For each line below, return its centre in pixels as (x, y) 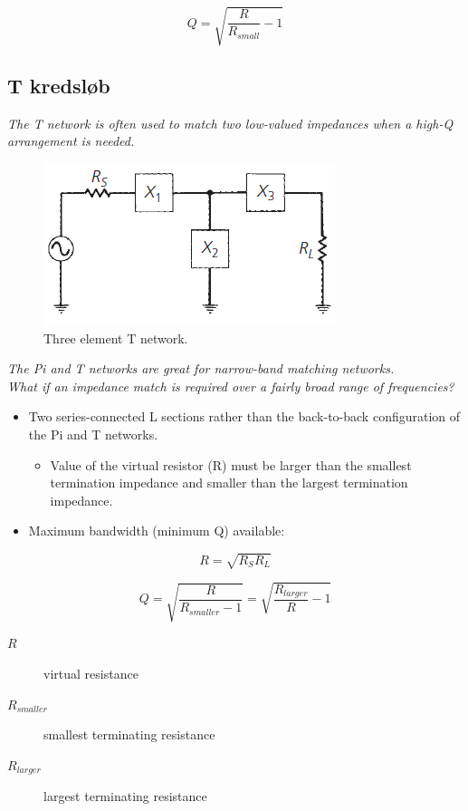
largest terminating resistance (125, 796)
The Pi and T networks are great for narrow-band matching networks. (201, 368)
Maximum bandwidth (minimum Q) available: (157, 531)
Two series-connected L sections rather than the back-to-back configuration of (244, 416)
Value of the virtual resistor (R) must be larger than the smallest (231, 464)
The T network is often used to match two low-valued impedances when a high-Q (230, 123)
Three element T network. (116, 338)
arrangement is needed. (71, 141)
